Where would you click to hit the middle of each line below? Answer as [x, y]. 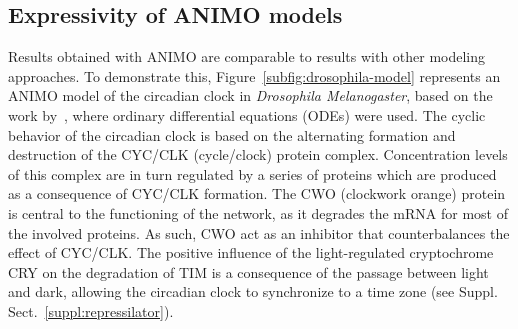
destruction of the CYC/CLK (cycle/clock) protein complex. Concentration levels [258, 154]
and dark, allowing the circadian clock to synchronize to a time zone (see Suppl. [253, 291]
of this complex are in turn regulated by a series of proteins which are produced [252, 173]
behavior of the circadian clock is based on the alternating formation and [232, 134]
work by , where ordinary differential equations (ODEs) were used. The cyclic [247, 114]
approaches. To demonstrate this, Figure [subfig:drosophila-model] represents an [254, 75]
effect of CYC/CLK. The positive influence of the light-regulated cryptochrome [251, 252]
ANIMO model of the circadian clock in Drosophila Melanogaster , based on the [250, 95]
